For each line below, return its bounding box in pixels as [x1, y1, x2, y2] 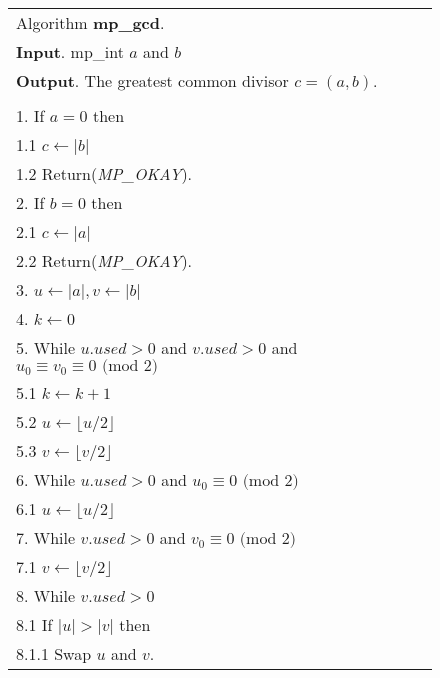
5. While [16, 336, 76, 359]
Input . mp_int [16, 40, 124, 63]
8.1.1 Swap [16, 642, 92, 665]
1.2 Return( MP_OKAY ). [16, 162, 193, 185]
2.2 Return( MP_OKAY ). [16, 249, 193, 272]
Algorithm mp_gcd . [16, 11, 165, 34]
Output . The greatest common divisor [16, 69, 289, 92]
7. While [16, 526, 76, 549]
